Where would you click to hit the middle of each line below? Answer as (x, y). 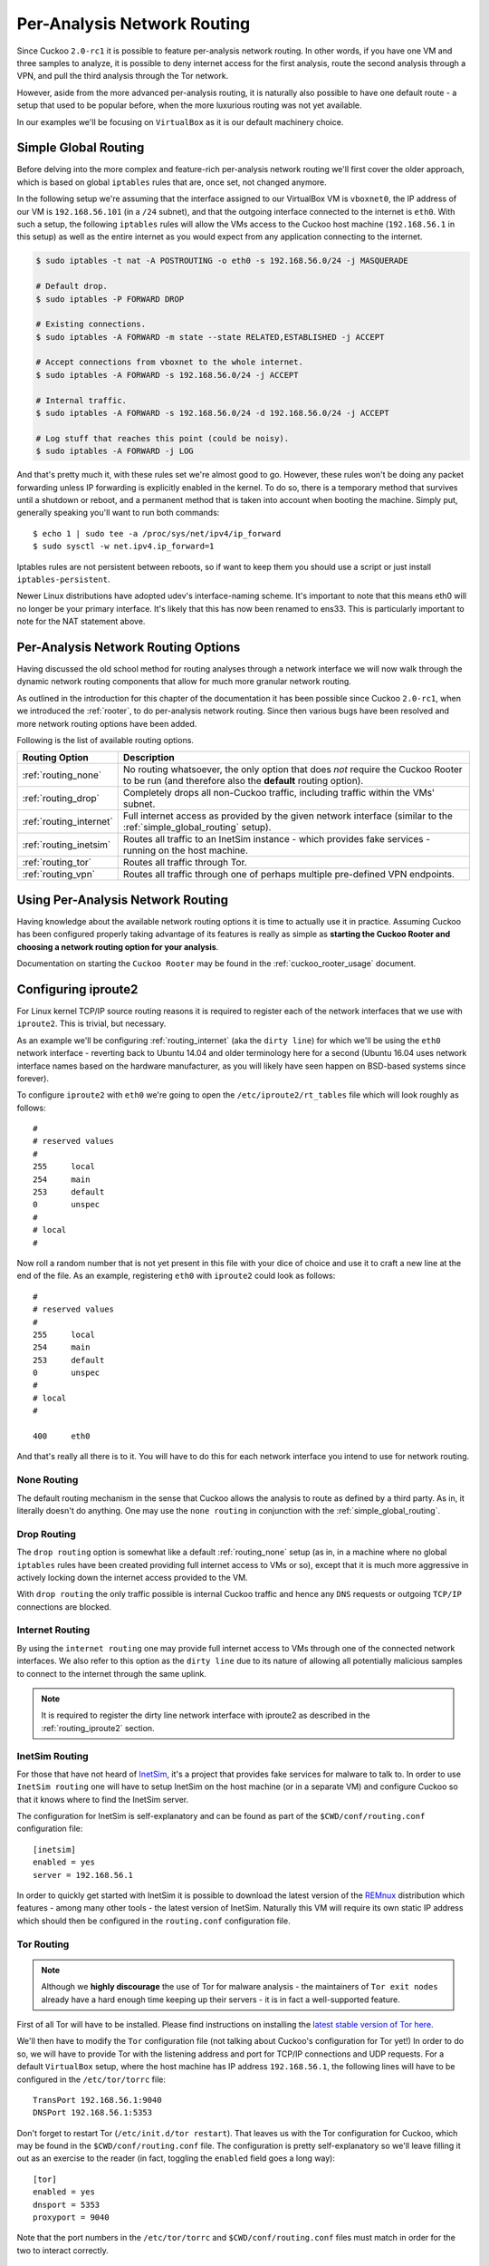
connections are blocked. (64, 1607)
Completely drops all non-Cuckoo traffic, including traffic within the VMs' (278, 793)
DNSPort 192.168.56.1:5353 (93, 2113)
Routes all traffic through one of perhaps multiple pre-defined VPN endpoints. (288, 875)
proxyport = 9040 (71, 2218)
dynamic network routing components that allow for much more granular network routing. (184, 682)
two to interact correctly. (62, 2250)
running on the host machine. (186, 850)
